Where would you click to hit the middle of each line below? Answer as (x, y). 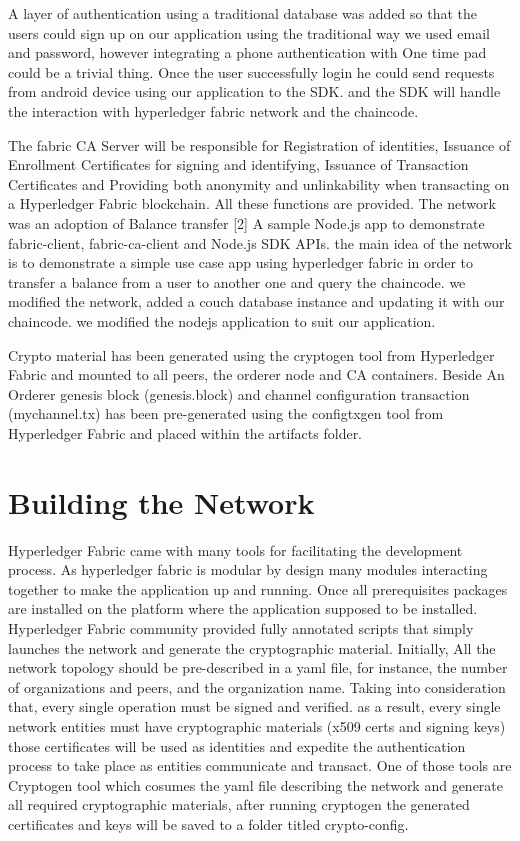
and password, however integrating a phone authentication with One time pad (247, 52)
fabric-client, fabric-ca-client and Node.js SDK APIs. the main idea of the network (260, 242)
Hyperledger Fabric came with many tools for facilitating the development (235, 549)
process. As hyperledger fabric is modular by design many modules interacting (248, 569)
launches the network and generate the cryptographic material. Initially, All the (252, 647)
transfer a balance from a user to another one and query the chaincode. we (237, 281)
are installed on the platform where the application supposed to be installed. (243, 608)
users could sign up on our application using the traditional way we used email (249, 32)
